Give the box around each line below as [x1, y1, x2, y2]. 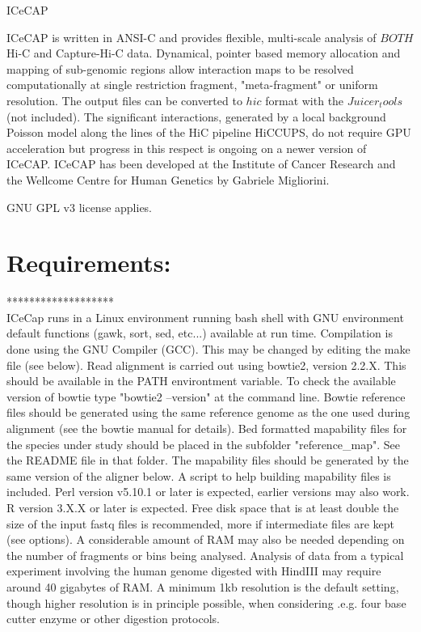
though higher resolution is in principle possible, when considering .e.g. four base [6, 594, 406, 611]
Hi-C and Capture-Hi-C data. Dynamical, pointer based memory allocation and [6, 45, 401, 62]
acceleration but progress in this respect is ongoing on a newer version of [6, 139, 367, 156]
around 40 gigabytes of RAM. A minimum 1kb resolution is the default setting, [6, 578, 399, 595]
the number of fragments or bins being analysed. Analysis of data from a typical [6, 546, 404, 563]
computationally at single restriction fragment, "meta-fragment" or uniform [6, 76, 378, 93]
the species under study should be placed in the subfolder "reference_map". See [6, 435, 401, 452]
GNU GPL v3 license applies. [6, 198, 153, 215]
